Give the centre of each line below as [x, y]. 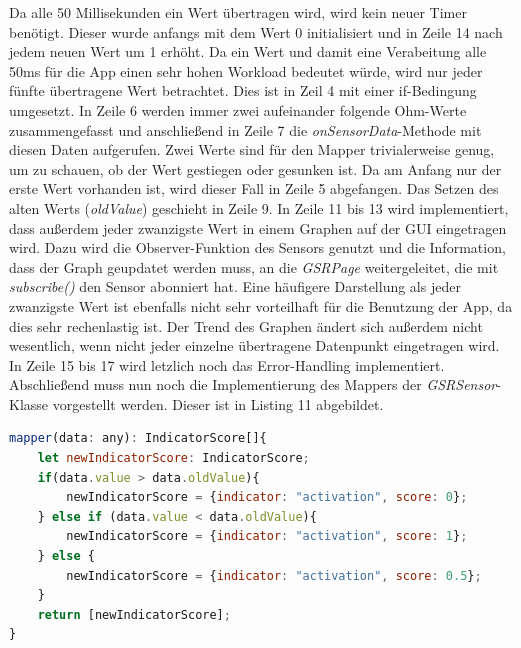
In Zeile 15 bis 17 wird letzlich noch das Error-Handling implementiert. [227, 364]
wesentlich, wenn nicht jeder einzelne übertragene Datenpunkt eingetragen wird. [254, 345]
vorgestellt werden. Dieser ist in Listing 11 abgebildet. [218, 403]
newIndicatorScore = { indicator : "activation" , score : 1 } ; [267, 536]
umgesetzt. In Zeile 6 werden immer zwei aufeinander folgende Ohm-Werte [238, 109]
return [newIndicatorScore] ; [134, 614]
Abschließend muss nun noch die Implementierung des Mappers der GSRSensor [253, 384]
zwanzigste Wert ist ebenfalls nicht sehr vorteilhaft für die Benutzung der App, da [261, 305]
